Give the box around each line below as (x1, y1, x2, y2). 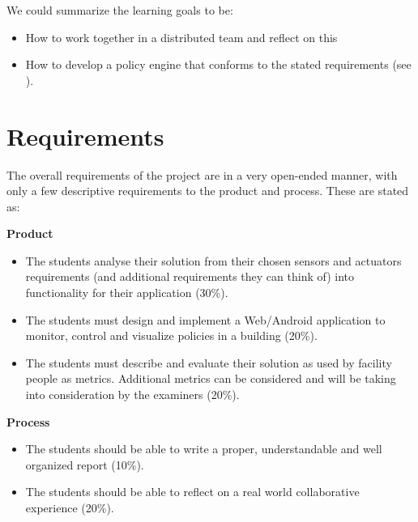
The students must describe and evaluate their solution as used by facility (25, 354, 392, 371)
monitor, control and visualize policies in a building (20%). (25, 327, 318, 344)
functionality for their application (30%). (25, 284, 228, 301)
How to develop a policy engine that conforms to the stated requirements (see (25, 56, 412, 73)
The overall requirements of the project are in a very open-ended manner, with (6, 166, 398, 183)
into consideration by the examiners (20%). (25, 386, 240, 403)
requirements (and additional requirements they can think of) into (25, 268, 354, 285)
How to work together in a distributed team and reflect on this (25, 28, 338, 45)
